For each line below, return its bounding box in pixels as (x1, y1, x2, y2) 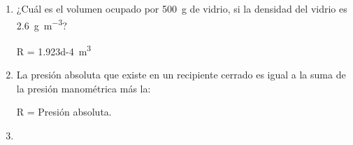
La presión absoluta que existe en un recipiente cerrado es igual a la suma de (16, 67, 346, 82)
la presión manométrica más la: (16, 81, 151, 95)
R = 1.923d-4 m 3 (16, 41, 92, 58)
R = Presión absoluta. (16, 104, 112, 119)
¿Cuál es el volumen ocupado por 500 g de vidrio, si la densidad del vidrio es (16, 1, 347, 15)
